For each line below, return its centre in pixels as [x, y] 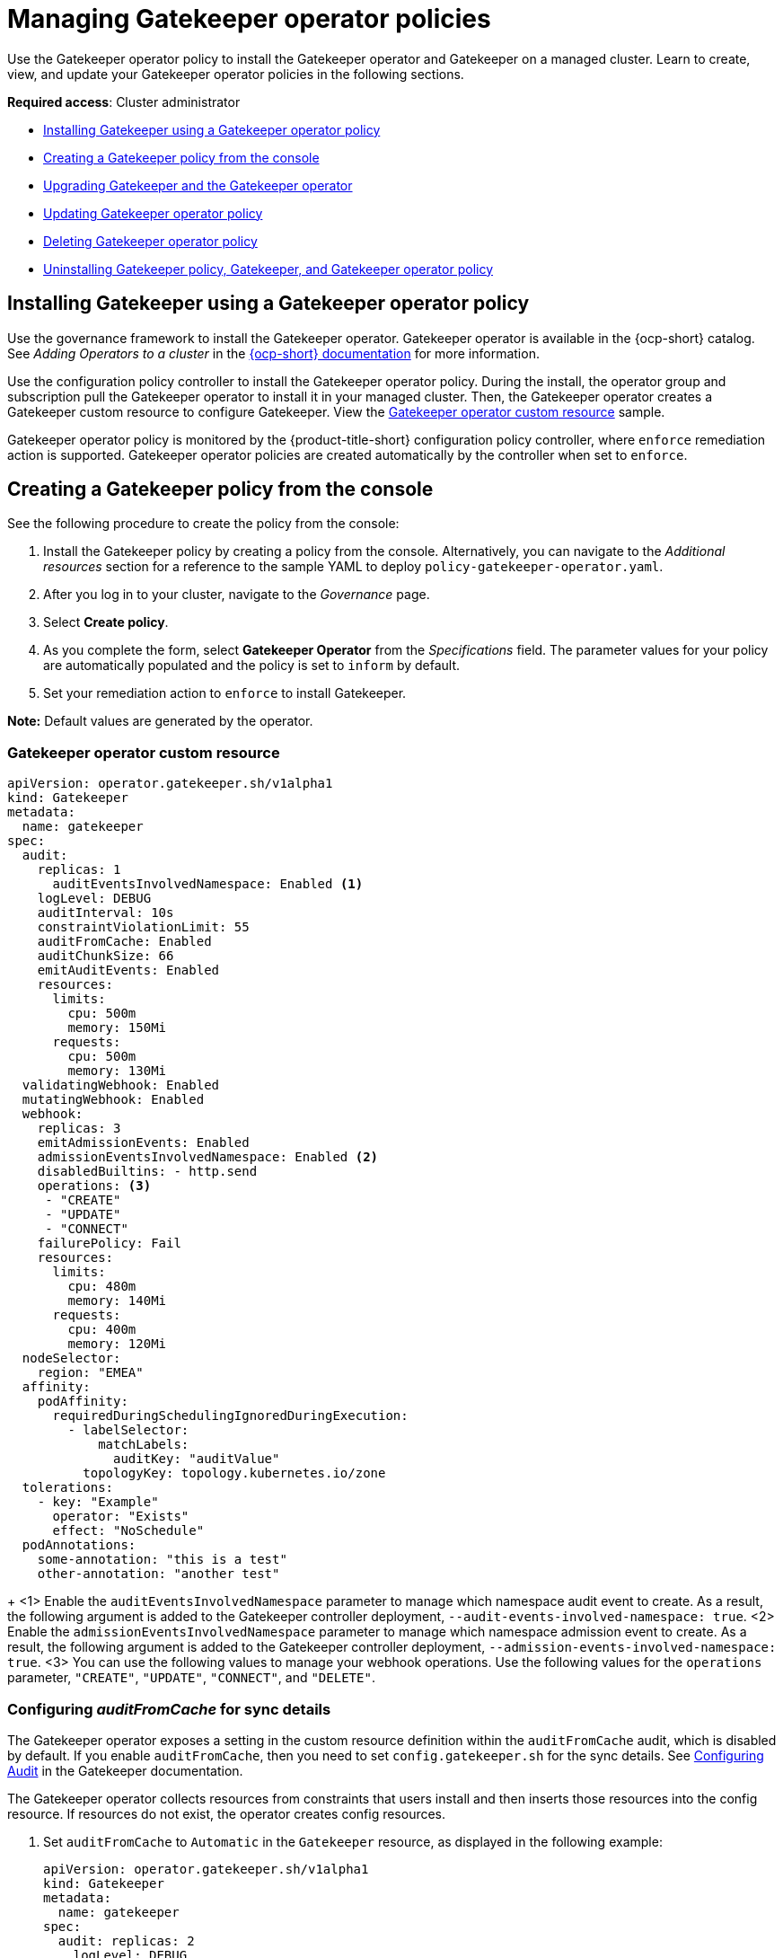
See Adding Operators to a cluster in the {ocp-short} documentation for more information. [273, 353]
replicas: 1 [79, 870]
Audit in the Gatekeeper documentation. [125, 1770]
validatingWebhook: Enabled [121, 1085]
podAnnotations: [79, 1545]
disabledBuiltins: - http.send [147, 1172]
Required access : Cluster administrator [124, 101]
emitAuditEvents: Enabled [128, 970]
